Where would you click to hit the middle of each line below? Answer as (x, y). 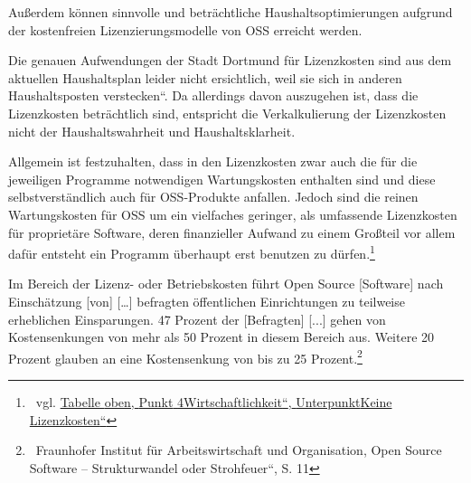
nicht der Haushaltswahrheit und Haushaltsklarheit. (152, 131)
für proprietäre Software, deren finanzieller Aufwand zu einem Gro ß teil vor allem (232, 232)
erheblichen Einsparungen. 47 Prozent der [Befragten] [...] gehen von (197, 319)
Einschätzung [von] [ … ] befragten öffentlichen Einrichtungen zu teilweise (207, 301)
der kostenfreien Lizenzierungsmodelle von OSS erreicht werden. (185, 29)
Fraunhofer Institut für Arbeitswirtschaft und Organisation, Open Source (239, 450)
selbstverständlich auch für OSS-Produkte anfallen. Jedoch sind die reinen (213, 197)
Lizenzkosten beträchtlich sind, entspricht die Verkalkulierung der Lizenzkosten (227, 113)
